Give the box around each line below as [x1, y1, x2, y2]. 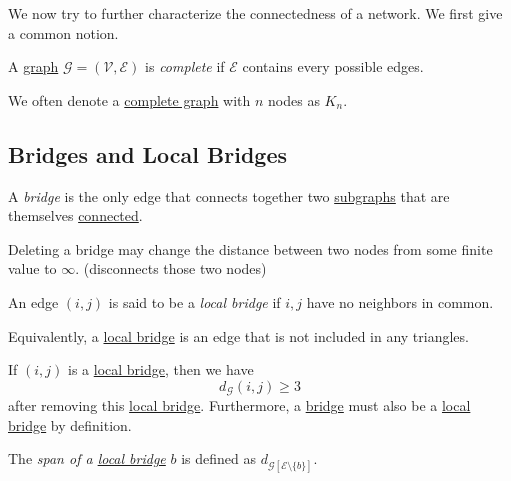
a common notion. [8, 22, 119, 43]
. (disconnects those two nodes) [75, 258, 267, 279]
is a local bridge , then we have [67, 359, 254, 380]
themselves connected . [8, 205, 143, 226]
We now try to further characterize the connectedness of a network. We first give [8, 3, 503, 23]
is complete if [145, 56, 225, 77]
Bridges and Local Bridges [8, 138, 288, 169]
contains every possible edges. [242, 56, 424, 77]
